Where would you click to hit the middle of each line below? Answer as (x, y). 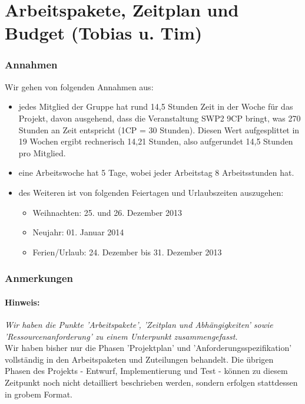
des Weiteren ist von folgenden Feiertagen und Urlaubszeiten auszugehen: (151, 192)
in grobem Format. (39, 394)
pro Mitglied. (42, 152)
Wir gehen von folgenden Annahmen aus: (79, 86)
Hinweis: (22, 302)
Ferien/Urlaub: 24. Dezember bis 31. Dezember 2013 (127, 252)
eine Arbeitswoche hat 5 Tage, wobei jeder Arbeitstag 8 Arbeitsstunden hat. (156, 173)
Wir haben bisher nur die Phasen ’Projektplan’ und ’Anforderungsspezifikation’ (148, 348)
